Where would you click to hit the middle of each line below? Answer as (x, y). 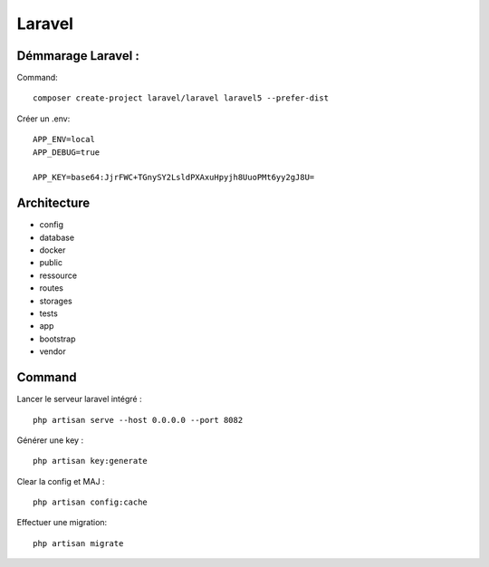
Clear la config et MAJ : (61, 481)
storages (56, 301)
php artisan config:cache (91, 502)
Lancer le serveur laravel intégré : (79, 399)
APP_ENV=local (64, 139)
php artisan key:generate (91, 461)
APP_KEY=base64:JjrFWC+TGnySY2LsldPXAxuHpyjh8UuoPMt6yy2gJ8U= (174, 178)
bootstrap (58, 339)
